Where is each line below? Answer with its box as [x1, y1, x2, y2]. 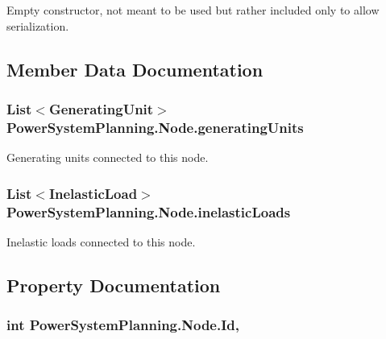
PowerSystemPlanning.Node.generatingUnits [6, 117, 304, 137]
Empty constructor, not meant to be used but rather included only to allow [6, 2, 380, 18]
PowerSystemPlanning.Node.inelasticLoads [6, 201, 291, 221]
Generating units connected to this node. [6, 149, 209, 166]
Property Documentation [6, 272, 221, 297]
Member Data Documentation [6, 56, 264, 81]
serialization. [6, 17, 69, 34]
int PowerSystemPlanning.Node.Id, [6, 315, 239, 335]
